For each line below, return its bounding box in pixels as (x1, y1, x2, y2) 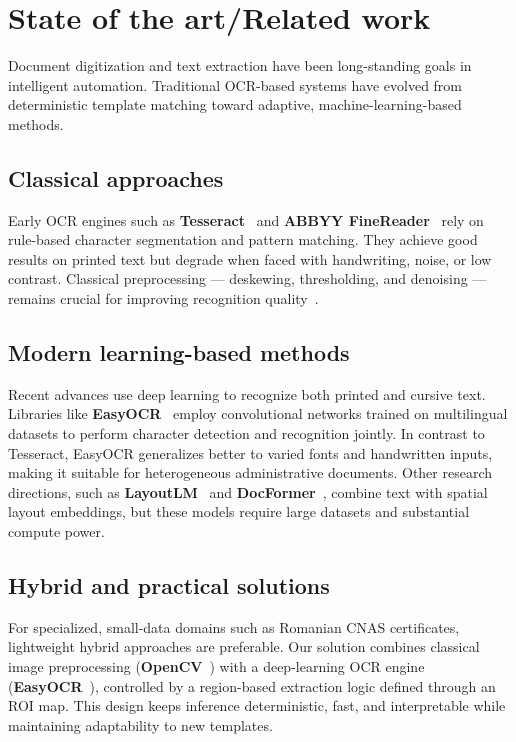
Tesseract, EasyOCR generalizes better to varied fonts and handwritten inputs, (8, 442, 493, 463)
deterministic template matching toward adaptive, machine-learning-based (8, 94, 462, 115)
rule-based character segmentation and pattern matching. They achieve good (8, 229, 478, 250)
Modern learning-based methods (8, 337, 350, 368)
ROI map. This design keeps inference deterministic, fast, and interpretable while (8, 695, 506, 716)
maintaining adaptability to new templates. (8, 714, 273, 735)
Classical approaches (8, 162, 224, 193)
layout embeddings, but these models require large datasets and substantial (8, 501, 470, 522)
